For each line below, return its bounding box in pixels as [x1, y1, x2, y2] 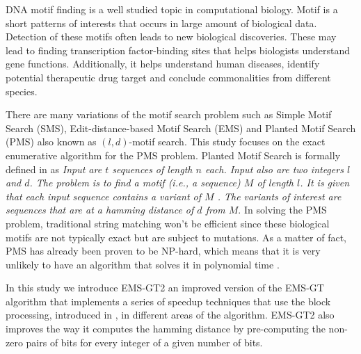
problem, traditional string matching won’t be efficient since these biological [6, 216, 330, 230]
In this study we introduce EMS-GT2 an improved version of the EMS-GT [6, 280, 324, 295]
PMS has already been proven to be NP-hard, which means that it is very [6, 243, 321, 258]
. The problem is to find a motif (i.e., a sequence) [29, 175, 241, 190]
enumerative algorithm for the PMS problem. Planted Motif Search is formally [6, 147, 341, 162]
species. [6, 83, 38, 98]
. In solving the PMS [238, 202, 327, 217]
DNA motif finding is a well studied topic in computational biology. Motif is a [6, 2, 338, 16]
